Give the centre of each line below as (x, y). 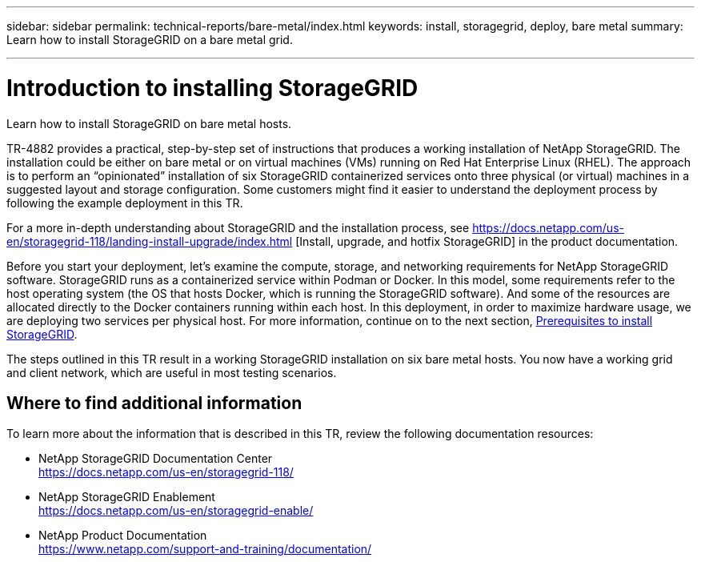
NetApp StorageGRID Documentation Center (156, 459)
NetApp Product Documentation (123, 536)
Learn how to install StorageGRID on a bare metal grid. (150, 40)
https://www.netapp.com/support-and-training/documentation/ (205, 549)
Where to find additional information (154, 403)
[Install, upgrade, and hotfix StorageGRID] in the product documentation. (487, 241)
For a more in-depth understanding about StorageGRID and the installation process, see (238, 227)
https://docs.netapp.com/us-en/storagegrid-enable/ (176, 511)
